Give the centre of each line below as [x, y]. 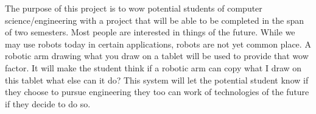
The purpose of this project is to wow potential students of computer [134, 8]
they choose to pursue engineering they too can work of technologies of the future [157, 92]
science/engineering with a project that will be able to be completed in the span [154, 20]
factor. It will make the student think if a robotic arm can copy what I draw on [153, 67]
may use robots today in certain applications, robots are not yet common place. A [158, 44]
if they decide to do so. [48, 103]
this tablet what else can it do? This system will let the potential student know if [157, 80]
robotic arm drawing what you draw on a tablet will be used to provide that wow [157, 56]
